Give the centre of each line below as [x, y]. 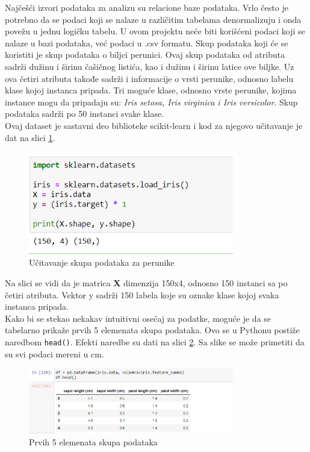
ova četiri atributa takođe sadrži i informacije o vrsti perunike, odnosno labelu [149, 78]
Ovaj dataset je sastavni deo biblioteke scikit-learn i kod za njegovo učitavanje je [154, 125]
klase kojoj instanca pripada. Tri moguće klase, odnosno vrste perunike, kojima [151, 90]
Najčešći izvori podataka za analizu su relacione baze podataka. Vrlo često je [147, 7]
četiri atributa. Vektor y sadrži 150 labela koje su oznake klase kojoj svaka [142, 294]
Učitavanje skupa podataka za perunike [102, 262]
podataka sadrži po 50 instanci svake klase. [85, 114]
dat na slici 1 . [30, 137]
